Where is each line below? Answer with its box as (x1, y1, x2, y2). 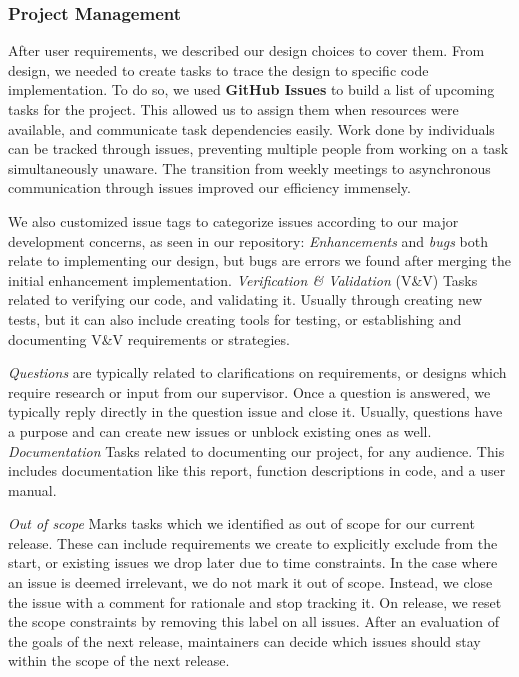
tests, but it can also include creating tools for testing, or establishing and (8, 308, 462, 329)
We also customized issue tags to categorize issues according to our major (8, 210, 459, 231)
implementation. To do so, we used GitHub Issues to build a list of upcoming (8, 79, 495, 100)
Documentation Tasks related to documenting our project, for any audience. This (8, 440, 505, 461)
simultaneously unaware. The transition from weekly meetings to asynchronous (8, 157, 491, 178)
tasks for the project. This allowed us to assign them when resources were (8, 99, 459, 119)
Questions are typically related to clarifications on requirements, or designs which (8, 362, 507, 383)
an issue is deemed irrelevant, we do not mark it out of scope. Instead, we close (8, 572, 493, 593)
